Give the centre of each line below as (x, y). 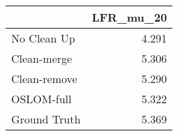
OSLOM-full (42, 99)
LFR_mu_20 (129, 17)
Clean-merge (42, 58)
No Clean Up (43, 38)
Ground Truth (46, 119)
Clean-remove (44, 78)
